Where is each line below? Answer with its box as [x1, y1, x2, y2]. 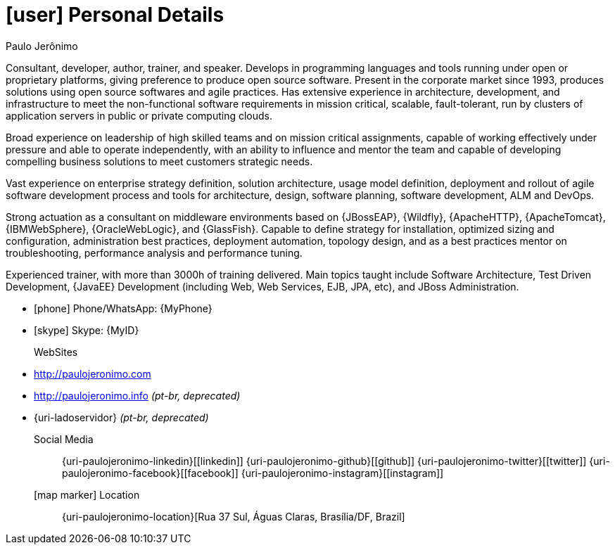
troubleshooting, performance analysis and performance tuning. [6, 246, 303, 259]
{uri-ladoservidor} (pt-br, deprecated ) [34, 411, 209, 423]
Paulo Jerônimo [6, 39, 78, 52]
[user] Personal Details [6, 3, 224, 27]
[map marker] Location [34, 488, 140, 501]
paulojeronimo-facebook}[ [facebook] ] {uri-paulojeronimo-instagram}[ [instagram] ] [62, 466, 444, 479]
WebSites [34, 345, 78, 358]
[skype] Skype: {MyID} [34, 324, 139, 336]
